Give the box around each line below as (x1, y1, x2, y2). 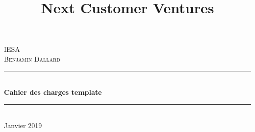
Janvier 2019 (4, 120, 42, 131)
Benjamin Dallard (4, 53, 60, 64)
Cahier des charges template (4, 87, 102, 97)
